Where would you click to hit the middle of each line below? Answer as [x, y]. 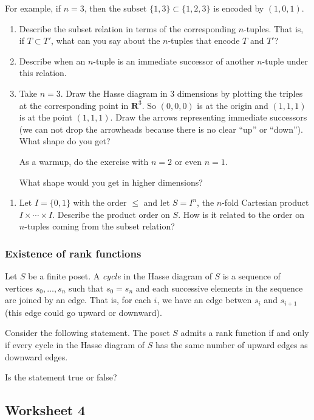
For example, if [33, 8]
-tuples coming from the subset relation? [100, 226]
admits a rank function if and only [245, 333]
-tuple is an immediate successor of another [174, 61]
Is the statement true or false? [61, 377]
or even [188, 161]
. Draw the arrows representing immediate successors [209, 117]
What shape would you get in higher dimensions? [111, 182]
